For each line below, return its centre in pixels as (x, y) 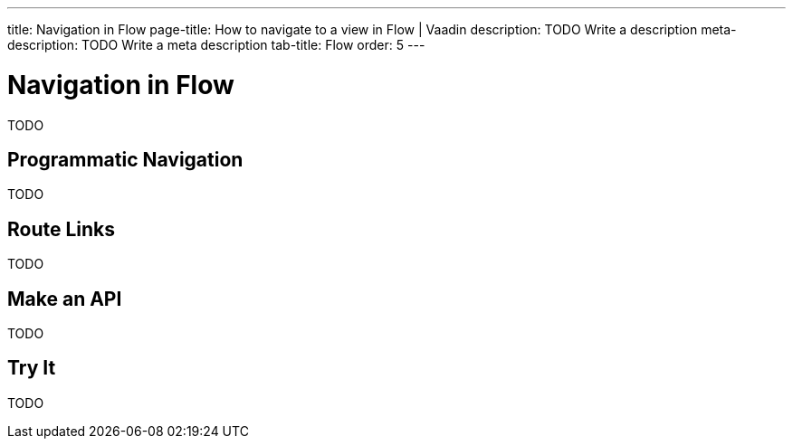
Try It (32, 368)
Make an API (65, 299)
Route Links (62, 229)
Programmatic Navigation (125, 159)
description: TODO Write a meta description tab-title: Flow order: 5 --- (216, 45)
